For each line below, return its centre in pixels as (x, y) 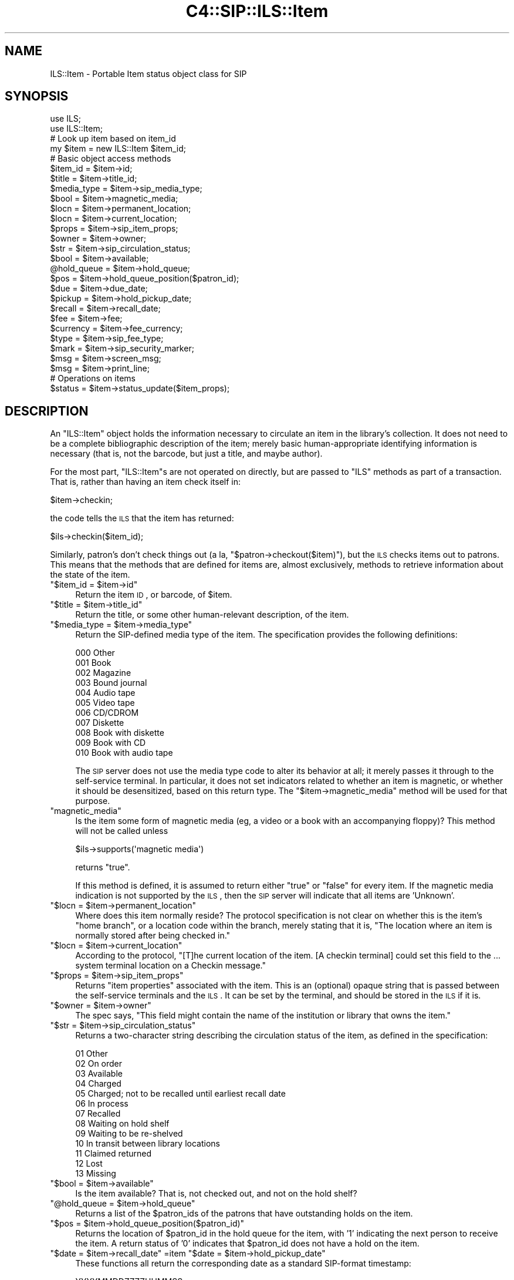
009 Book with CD (111, 743)
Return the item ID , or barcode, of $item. (154, 595)
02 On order (99, 1064)
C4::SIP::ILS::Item (257, 11)
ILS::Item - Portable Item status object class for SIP (148, 73)
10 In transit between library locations (148, 1144)
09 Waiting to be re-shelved (129, 1134)
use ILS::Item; (76, 129)
